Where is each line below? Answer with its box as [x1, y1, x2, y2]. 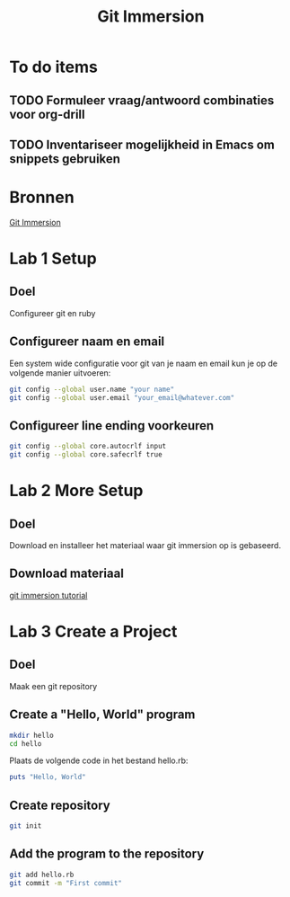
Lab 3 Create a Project [9, 622, 178, 642]
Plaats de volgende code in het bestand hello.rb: [9, 755, 189, 766]
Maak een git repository [9, 680, 98, 691]
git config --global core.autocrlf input [9, 442, 167, 451]
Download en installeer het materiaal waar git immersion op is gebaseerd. [9, 540, 281, 551]
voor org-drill [9, 106, 85, 122]
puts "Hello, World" [9, 773, 87, 782]
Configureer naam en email [9, 334, 165, 350]
